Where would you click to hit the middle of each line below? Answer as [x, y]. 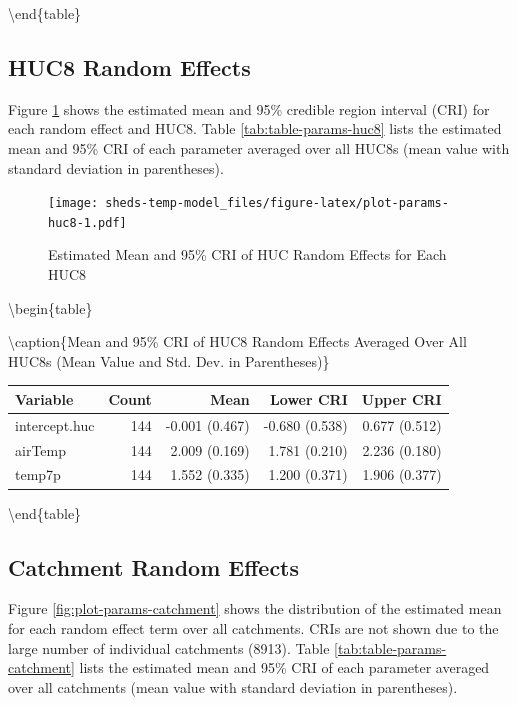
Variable [44, 398]
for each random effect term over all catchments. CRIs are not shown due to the [253, 627]
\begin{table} [50, 307]
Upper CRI [401, 398]
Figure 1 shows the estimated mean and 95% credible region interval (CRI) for [249, 108]
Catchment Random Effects [154, 566]
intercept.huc [55, 424]
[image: [73, 203]
